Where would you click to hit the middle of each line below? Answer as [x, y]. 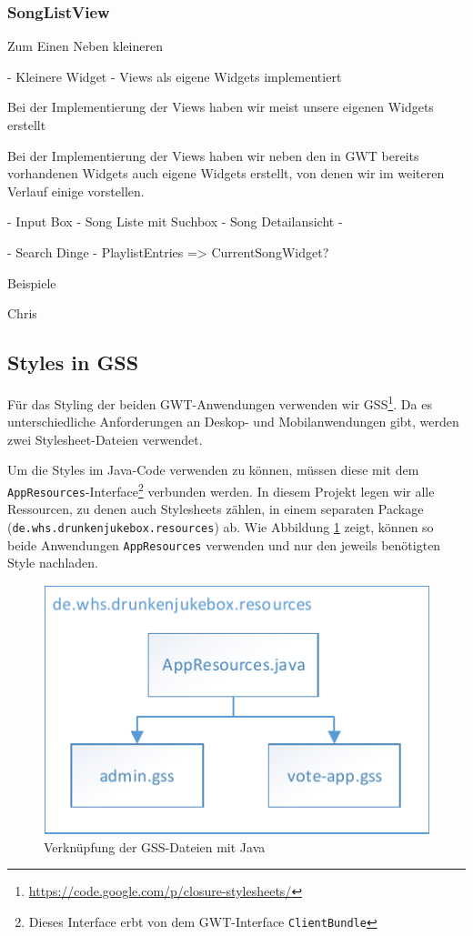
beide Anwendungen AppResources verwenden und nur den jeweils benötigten [224, 544]
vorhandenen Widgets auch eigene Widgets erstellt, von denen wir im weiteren [226, 173]
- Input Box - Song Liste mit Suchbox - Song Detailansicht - [175, 221]
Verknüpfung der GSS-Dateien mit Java [155, 846]
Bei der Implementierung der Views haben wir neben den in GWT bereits [213, 155]
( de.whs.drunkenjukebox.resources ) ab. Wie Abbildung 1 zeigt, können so [221, 526]
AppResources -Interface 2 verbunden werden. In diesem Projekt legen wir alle [221, 489]
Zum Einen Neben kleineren [85, 46]
